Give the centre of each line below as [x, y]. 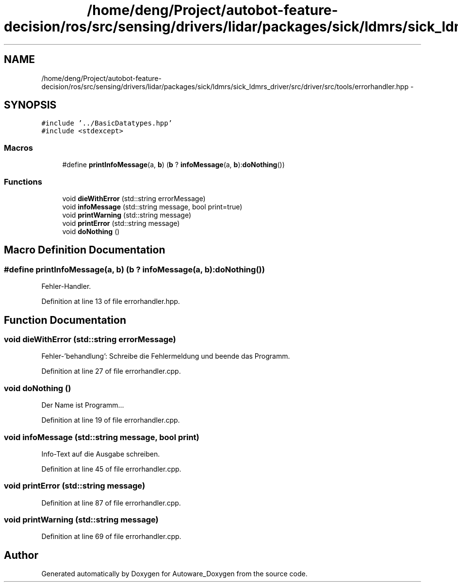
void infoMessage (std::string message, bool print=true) [152, 206]
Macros [18, 148]
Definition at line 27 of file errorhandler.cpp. [111, 371]
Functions [23, 182]
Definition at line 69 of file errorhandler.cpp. [111, 537]
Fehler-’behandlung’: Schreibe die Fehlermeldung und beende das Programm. [166, 356]
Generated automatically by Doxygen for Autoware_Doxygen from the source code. [174, 574]
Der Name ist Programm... [83, 405]
